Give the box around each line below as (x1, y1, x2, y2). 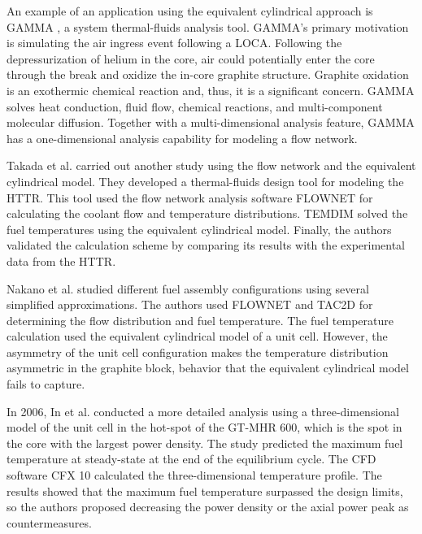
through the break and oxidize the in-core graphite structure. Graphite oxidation (7, 66, 409, 83)
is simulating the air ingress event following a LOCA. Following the (7, 34, 342, 51)
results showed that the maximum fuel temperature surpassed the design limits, (7, 482, 403, 499)
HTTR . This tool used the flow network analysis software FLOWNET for (7, 189, 373, 206)
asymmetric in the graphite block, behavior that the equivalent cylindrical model (7, 359, 409, 376)
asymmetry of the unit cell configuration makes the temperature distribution (7, 343, 389, 360)
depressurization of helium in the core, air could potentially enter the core (7, 50, 375, 67)
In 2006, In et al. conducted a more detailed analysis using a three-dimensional (7, 402, 399, 419)
